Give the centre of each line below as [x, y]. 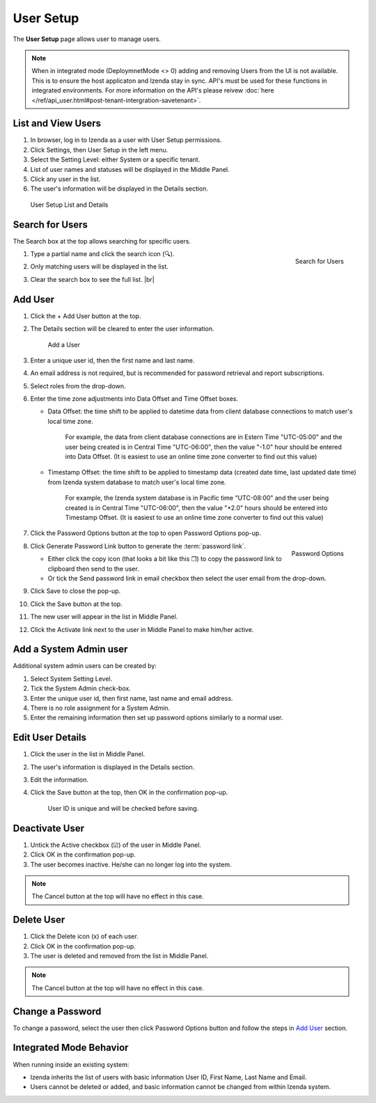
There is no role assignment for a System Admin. [100, 708]
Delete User [39, 920]
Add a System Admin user [70, 650]
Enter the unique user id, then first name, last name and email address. [132, 698]
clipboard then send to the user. [93, 569]
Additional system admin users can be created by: [85, 666]
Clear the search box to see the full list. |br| [92, 279]
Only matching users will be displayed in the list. [99, 267]
